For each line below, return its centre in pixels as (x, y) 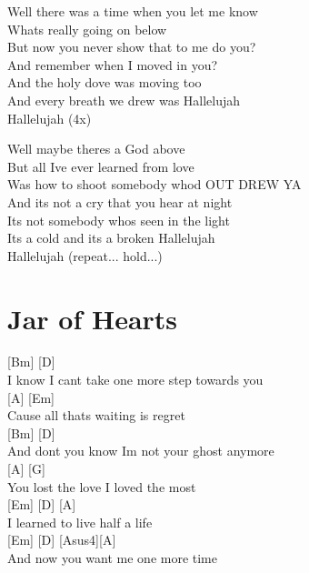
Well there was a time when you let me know (133, 11)
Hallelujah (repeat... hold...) (85, 255)
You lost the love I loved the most (102, 486)
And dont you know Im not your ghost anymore (141, 451)
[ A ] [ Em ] (31, 397)
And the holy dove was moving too (105, 82)
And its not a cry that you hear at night (120, 201)
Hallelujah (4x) (50, 118)
